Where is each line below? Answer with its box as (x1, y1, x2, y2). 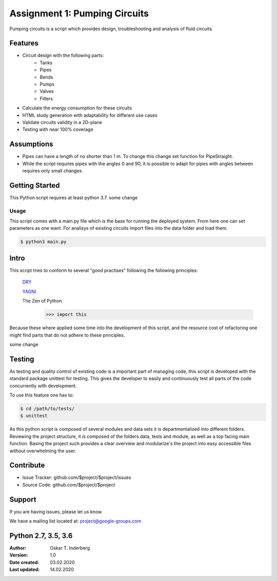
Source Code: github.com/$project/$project (22, 482, 115, 488)
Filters (39, 95, 53, 102)
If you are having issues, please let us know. (9, 508, 103, 515)
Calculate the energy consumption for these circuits (22, 105, 132, 111)
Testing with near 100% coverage (22, 126, 93, 133)
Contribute (9, 461, 45, 470)
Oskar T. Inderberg (50, 545, 90, 551)
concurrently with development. (9, 383, 77, 389)
